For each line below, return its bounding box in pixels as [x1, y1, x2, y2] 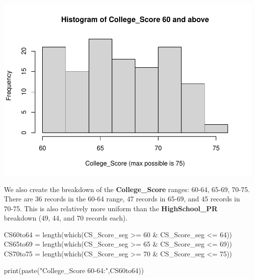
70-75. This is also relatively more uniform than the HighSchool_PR [4, 203, 218, 213]
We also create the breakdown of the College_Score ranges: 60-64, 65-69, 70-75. [4, 184, 250, 194]
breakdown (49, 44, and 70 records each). [4, 213, 127, 223]
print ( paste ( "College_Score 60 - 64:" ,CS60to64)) [4, 265, 144, 275]
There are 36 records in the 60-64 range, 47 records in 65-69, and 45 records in [4, 194, 240, 204]
